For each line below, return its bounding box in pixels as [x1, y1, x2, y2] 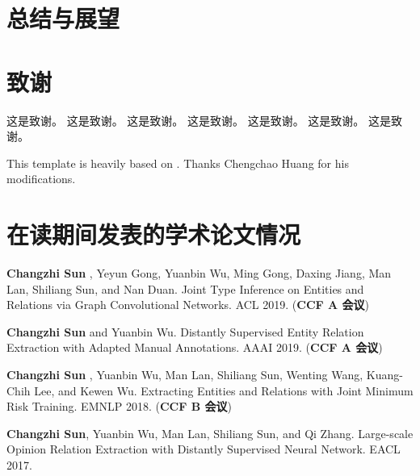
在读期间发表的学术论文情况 [6, 218, 301, 251]
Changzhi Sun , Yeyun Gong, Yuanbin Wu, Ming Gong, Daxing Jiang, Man [6, 265, 392, 281]
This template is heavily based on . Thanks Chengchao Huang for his [6, 154, 349, 171]
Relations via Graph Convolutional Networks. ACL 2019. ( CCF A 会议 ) [6, 296, 370, 313]
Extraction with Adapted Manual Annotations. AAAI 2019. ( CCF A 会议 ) [6, 339, 383, 356]
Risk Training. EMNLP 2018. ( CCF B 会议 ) [6, 398, 232, 415]
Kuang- [366, 365, 403, 382]
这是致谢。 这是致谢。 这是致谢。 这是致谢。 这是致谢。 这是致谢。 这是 [6, 111, 391, 128]
